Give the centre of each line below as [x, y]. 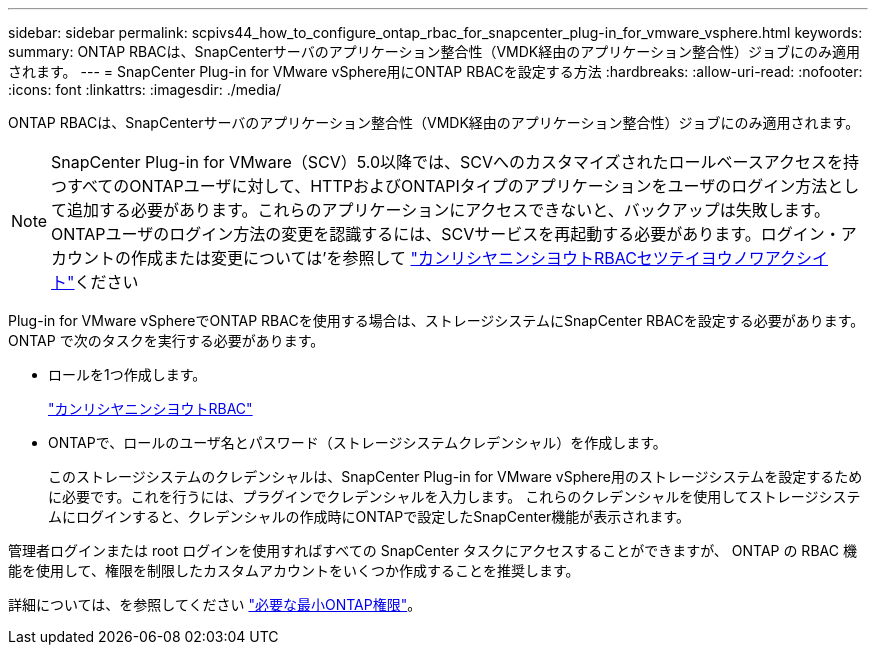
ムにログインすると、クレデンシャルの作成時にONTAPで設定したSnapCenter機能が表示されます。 [369, 516]
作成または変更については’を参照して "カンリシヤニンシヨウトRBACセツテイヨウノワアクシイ [480, 258]
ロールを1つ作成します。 [127, 374]
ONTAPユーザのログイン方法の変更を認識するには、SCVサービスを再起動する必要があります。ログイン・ [446, 234]
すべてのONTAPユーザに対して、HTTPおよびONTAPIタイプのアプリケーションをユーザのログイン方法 [447, 186]
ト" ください [95, 282]
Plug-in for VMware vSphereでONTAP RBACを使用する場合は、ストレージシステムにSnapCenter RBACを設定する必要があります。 [436, 320]
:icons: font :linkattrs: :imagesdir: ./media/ [145, 89]
